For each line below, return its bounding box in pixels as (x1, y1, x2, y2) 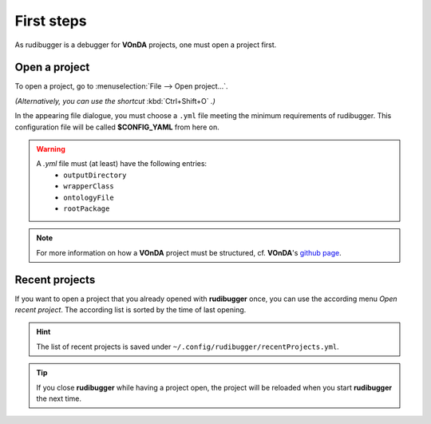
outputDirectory (63, 170, 127, 180)
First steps (14, 12, 87, 30)
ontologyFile (63, 192, 115, 202)
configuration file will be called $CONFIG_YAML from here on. (14, 122, 219, 132)
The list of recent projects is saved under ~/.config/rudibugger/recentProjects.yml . (36, 342, 339, 351)
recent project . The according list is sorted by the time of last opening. (14, 305, 247, 315)
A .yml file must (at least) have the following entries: (36, 159, 208, 168)
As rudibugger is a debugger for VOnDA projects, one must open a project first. (14, 40, 277, 50)
